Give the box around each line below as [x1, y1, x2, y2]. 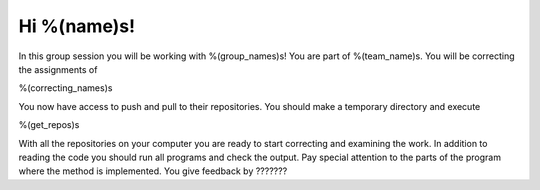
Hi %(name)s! [18, 15, 135, 37]
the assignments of [18, 63, 98, 75]
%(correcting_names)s [18, 82, 113, 94]
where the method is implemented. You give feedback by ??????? [18, 165, 288, 177]
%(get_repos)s [18, 119, 80, 131]
